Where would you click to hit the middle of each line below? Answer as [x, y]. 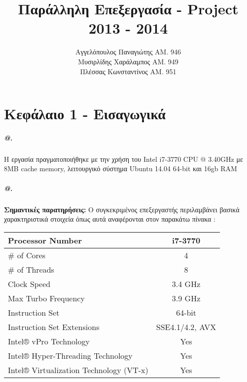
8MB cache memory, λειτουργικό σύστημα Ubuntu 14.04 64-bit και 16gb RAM [121, 168]
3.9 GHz [186, 298]
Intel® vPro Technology [49, 341]
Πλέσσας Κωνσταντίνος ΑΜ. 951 [128, 71]
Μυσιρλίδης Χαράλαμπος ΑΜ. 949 [128, 61]
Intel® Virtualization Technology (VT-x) [78, 370]
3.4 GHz [186, 284]
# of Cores [27, 255]
